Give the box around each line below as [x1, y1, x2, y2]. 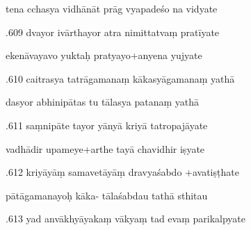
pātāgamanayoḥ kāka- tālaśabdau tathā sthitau [6, 188, 208, 202]
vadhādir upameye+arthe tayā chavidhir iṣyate [6, 141, 205, 156]
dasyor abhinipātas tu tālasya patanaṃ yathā [6, 95, 199, 109]
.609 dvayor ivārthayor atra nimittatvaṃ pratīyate [6, 24, 220, 39]
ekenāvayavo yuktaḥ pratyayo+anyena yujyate [6, 48, 202, 63]
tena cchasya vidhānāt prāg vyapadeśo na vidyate [6, 1, 218, 15]
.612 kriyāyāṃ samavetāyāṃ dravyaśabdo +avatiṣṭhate [6, 165, 239, 179]
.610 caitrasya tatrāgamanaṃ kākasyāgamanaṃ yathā [6, 71, 235, 85]
